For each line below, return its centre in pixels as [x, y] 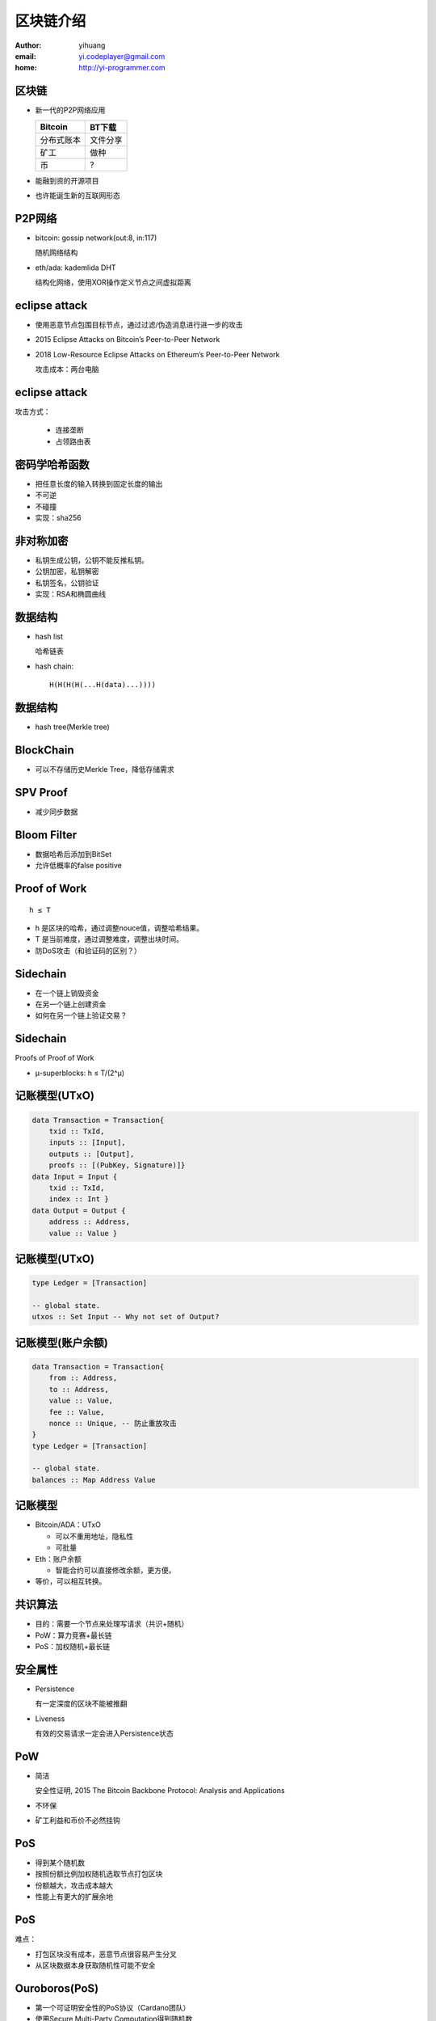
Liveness [50, 1719]
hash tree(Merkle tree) [73, 727]
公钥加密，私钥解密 [67, 572]
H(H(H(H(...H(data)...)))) [103, 685]
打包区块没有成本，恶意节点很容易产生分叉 [106, 1954]
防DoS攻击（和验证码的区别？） [88, 951]
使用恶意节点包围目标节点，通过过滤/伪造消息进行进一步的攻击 [139, 325]
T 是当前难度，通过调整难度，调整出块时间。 [109, 939]
